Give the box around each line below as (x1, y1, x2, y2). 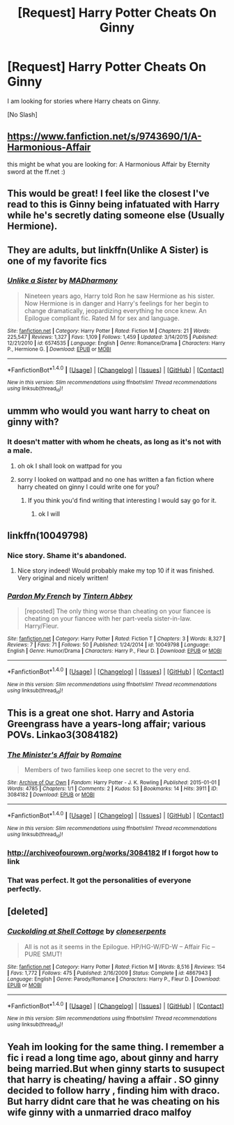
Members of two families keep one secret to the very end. (24, 766, 191, 774)
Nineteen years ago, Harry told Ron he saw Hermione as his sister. (24, 292, 215, 300)
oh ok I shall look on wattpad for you (17, 462, 122, 470)
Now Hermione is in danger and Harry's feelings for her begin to (24, 299, 209, 308)
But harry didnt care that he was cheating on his (7, 1096, 220, 1108)
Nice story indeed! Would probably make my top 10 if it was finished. (17, 566, 214, 575)
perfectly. (7, 884, 42, 893)
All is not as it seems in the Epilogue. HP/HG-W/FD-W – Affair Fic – (24, 942, 216, 951)
